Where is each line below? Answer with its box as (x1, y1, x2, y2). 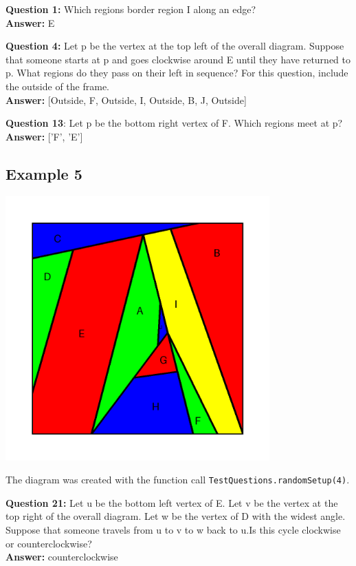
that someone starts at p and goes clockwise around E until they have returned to (5, 52, 351, 66)
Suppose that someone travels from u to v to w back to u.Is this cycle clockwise (5, 522, 341, 536)
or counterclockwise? (5, 536, 92, 550)
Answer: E (5, 15, 55, 30)
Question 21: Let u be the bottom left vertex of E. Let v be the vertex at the (5, 495, 338, 510)
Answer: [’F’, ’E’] (5, 129, 83, 143)
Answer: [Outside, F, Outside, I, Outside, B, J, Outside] (5, 92, 247, 107)
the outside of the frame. (5, 78, 110, 93)
